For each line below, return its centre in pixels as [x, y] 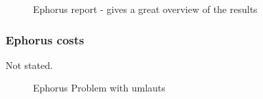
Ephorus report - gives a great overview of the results [145, 9]
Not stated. [29, 65]
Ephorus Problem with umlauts [99, 88]
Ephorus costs [45, 39]
